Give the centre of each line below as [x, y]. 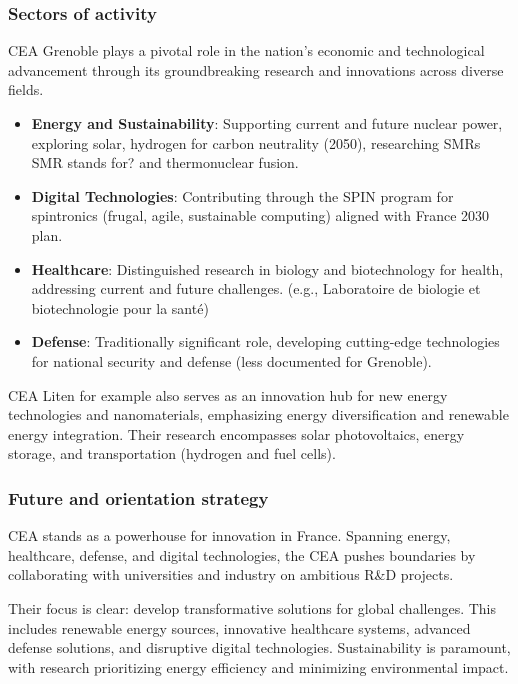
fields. [26, 89]
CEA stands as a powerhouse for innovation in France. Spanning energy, [229, 535]
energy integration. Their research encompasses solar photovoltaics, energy [236, 433]
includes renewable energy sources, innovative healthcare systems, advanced [239, 627]
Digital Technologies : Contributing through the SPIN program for [242, 195]
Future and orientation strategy [138, 497]
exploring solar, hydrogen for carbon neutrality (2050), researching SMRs [256, 142]
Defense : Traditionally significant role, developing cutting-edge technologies [265, 341]
